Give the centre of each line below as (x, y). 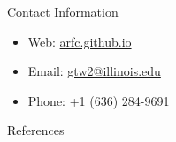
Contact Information (63, 11)
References (36, 130)
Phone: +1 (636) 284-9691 (99, 100)
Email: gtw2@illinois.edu (94, 71)
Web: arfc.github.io (80, 41)
